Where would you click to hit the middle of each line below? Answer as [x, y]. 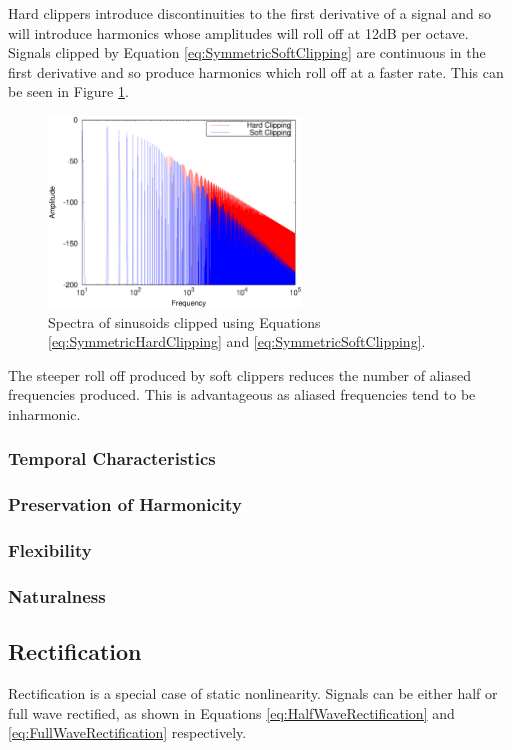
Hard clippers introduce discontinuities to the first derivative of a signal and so [249, 13]
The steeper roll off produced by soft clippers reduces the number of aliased [239, 374]
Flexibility [50, 550]
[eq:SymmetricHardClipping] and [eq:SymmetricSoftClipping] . [237, 341]
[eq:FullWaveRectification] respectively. [127, 732]
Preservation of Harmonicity [125, 504]
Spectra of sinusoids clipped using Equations [184, 321]
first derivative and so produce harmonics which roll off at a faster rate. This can [256, 71]
